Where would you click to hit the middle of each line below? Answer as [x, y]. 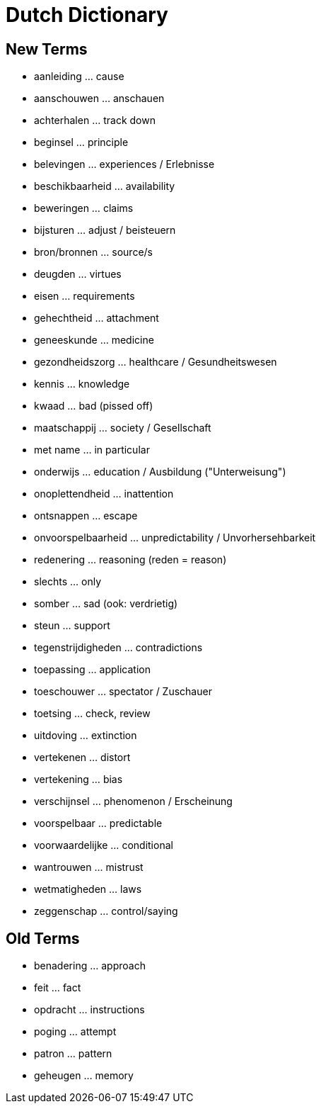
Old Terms [43, 938]
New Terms [47, 49]
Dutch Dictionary [87, 15]
